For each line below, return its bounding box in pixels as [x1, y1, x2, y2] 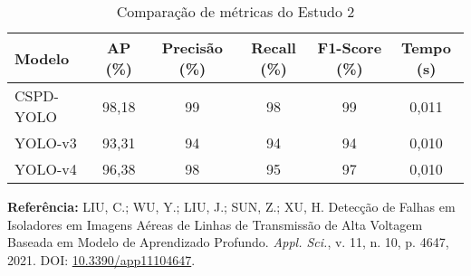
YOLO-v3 [14, 132, 77, 153]
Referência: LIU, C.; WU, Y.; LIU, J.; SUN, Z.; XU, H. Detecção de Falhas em [7, 197, 456, 215]
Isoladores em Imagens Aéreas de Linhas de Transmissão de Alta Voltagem [7, 214, 423, 233]
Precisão [161, 37, 223, 58]
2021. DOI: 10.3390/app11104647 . [7, 250, 196, 269]
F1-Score [317, 37, 382, 58]
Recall [251, 37, 296, 58]
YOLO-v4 [14, 158, 77, 179]
